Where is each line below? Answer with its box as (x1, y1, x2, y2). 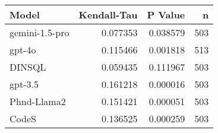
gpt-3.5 (10, 77, 39, 91)
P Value (147, 8, 185, 21)
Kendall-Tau (78, 8, 138, 21)
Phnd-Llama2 (10, 94, 66, 108)
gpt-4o (10, 43, 36, 56)
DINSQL (10, 60, 46, 74)
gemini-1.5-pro (10, 26, 69, 39)
